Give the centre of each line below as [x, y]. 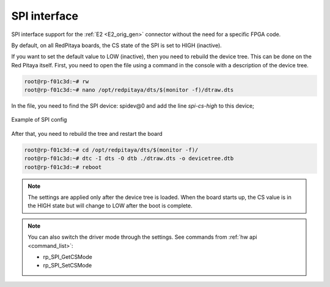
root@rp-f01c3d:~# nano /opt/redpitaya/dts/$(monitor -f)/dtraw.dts [129, 90]
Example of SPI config [39, 120]
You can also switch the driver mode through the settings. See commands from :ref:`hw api [142, 237]
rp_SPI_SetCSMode [68, 266]
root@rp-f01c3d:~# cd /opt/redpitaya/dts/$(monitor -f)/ [111, 150]
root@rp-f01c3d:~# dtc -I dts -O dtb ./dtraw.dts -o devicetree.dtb [129, 158]
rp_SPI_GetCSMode [68, 256]
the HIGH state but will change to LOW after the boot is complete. [110, 206]
